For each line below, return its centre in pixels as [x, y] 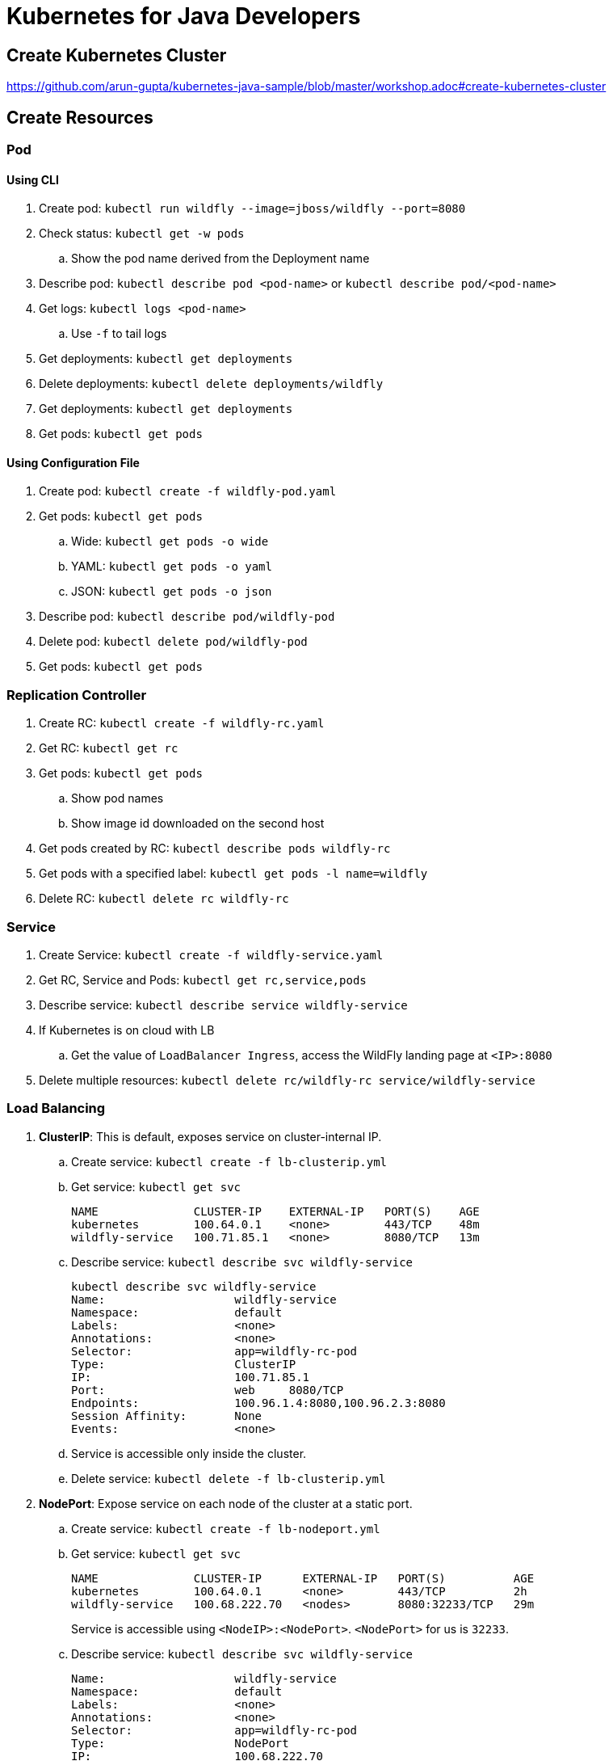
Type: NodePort [180, 1743]
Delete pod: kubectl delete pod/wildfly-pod [173, 642]
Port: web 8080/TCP [208, 1390]
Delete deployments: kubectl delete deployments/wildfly [211, 384]
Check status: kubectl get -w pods [142, 234]
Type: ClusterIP [184, 1364]
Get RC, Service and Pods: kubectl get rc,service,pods [203, 980]
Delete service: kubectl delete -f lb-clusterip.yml [229, 1478]
